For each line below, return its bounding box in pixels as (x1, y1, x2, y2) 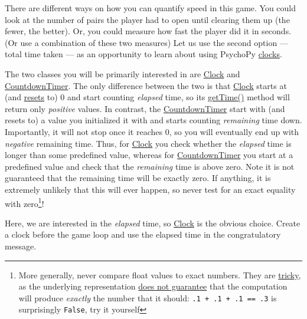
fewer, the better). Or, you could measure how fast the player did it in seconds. (5, 25, 292, 37)
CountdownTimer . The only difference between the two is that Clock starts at (5, 79, 287, 91)
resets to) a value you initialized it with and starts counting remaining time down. (5, 114, 302, 126)
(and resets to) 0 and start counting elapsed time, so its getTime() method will (5, 91, 290, 103)
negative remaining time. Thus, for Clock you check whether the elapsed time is (5, 137, 292, 149)
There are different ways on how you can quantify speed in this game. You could (5, 2, 296, 14)
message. (5, 239, 37, 252)
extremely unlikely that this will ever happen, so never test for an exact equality (5, 183, 296, 195)
